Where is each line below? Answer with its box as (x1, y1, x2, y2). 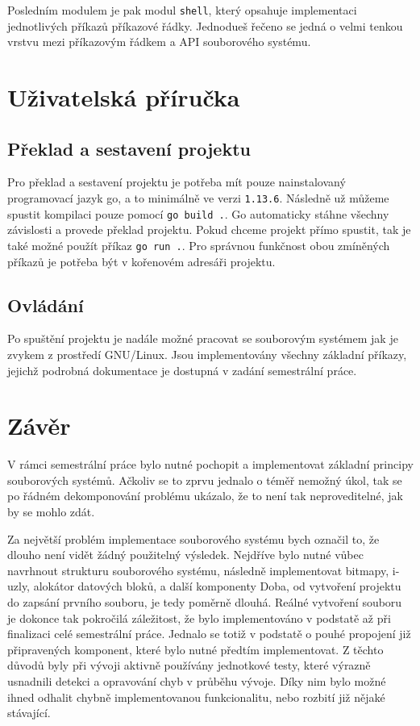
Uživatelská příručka (7, 81, 240, 114)
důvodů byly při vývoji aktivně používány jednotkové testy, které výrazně (7, 657, 371, 674)
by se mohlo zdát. (7, 503, 95, 520)
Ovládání (7, 292, 84, 317)
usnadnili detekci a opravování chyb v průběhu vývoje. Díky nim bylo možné (7, 673, 386, 689)
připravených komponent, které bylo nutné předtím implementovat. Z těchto (7, 640, 384, 657)
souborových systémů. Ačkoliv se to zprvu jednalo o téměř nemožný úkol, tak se (7, 471, 402, 488)
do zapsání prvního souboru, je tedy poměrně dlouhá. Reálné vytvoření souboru (7, 594, 402, 611)
